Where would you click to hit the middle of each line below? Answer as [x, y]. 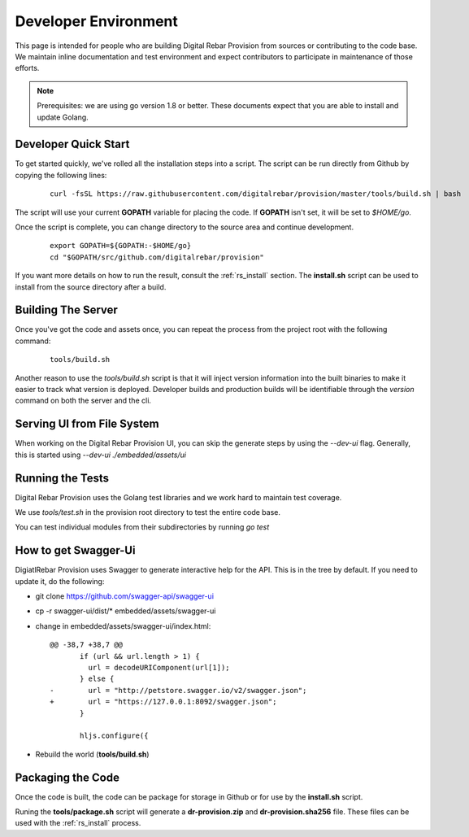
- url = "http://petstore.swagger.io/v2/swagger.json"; [178, 690]
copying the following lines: [61, 175]
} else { [97, 679]
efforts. [27, 68]
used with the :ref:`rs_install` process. [78, 823]
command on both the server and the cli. [83, 401]
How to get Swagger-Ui [75, 550]
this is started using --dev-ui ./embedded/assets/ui [101, 455]
